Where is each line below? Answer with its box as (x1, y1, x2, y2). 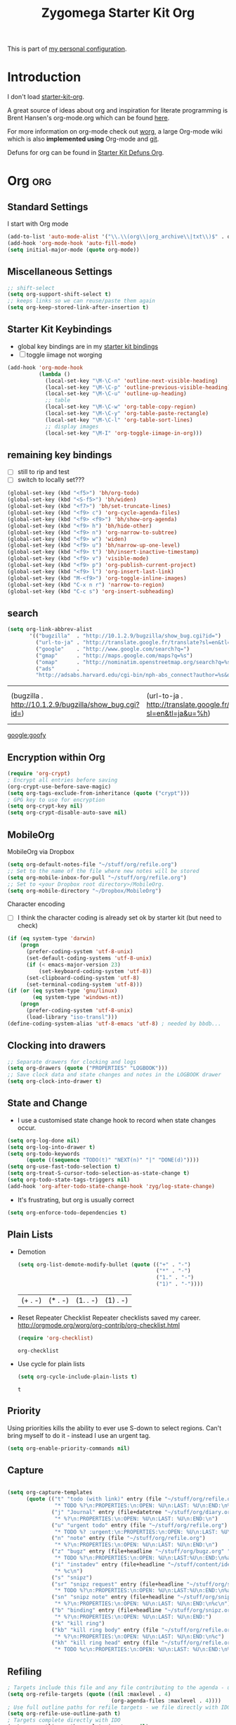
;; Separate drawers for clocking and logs (7, 1058, 137, 1065)
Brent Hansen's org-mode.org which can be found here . (7, 114, 170, 122)
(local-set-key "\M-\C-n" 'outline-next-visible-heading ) (44, 377, 218, 384)
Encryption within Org (7, 751, 105, 763)
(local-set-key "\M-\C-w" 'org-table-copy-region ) (44, 403, 197, 411)
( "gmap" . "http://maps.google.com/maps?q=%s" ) (35, 652, 193, 659)
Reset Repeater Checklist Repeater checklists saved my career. (17, 1313, 201, 1322)
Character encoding (7, 900, 65, 908)
